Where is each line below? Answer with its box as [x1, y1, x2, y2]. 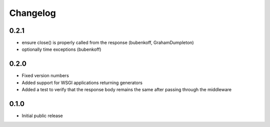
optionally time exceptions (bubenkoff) [21, 46, 101, 52]
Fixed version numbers [21, 73, 69, 79]
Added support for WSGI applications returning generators [21, 80, 142, 86]
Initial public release [21, 113, 63, 119]
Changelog [9, 7, 56, 18]
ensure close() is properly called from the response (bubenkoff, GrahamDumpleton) [21, 40, 194, 46]
